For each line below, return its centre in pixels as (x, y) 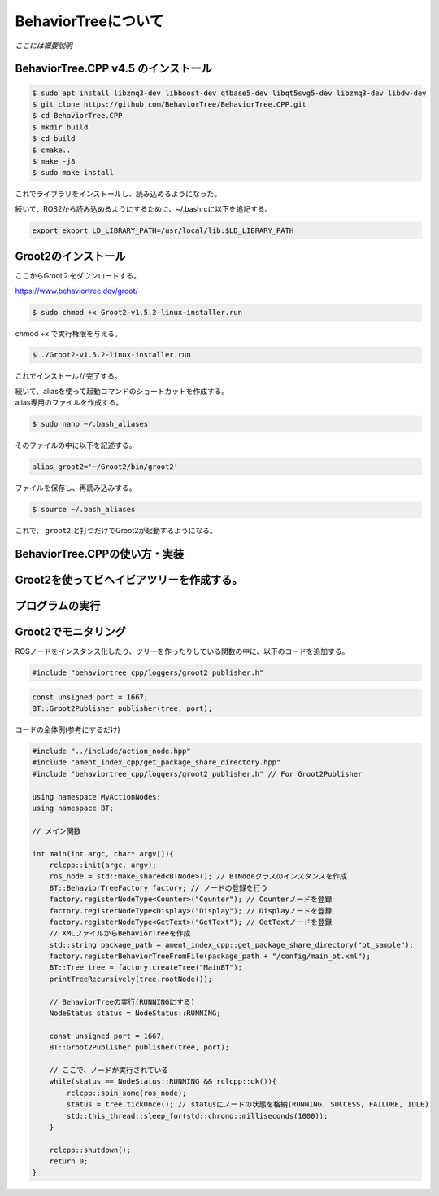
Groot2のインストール (70, 256)
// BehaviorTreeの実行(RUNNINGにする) (122, 1002)
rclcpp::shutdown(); (90, 1150)
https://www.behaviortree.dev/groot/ (76, 291)
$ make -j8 (54, 161)
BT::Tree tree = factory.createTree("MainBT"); (146, 968)
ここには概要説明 (43, 46)
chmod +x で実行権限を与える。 (68, 333)
